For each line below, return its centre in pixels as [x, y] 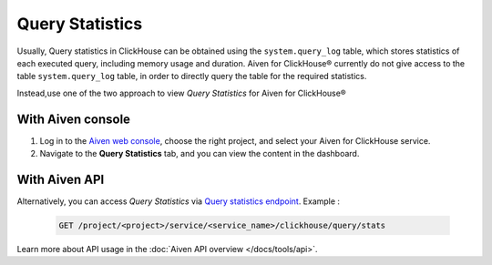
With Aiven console [74, 119]
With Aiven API [61, 179]
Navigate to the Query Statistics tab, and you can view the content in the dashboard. [200, 154]
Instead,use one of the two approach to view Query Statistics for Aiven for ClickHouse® [181, 93]
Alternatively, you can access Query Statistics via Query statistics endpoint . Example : [179, 201]
